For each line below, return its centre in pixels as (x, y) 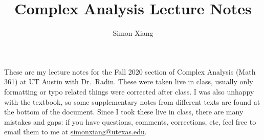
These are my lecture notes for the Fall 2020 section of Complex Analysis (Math (130, 71)
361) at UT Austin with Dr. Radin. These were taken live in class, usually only (129, 81)
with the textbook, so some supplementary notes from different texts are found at (132, 101)
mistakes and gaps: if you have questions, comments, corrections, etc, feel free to (130, 121)
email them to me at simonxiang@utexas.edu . (75, 132)
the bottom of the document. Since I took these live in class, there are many (124, 112)
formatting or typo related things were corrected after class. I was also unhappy (129, 91)
